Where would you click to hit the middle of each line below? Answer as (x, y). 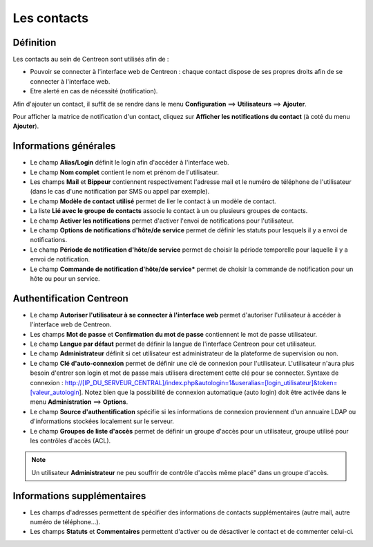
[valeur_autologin (55, 392)
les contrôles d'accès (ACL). (70, 441)
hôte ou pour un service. (65, 279)
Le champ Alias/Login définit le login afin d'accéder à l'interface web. (130, 163)
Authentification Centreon (71, 298)
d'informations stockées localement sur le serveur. (102, 421)
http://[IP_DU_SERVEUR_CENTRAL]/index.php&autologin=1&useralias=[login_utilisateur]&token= (201, 382)
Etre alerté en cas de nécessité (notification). (94, 91)
